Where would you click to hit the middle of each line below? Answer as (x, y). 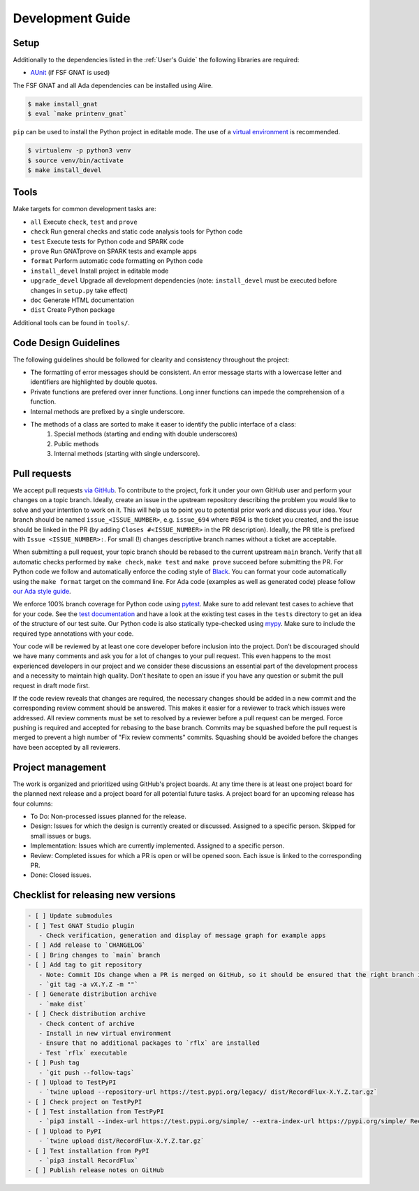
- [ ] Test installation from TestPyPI (96, 1112)
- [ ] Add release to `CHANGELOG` (87, 945)
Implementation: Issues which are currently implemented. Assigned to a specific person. (157, 846)
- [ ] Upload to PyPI (65, 1131)
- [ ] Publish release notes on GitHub (96, 1170)
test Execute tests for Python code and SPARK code (107, 241)
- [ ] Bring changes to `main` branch (94, 955)
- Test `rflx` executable (83, 1053)
